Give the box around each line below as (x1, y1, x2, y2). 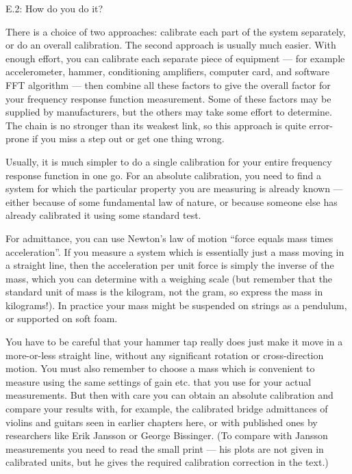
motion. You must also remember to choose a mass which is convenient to (5, 361, 315, 376)
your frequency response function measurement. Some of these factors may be (5, 91, 331, 105)
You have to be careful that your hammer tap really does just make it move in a (5, 334, 343, 349)
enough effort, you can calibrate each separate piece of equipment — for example (5, 51, 345, 65)
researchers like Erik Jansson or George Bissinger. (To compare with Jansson (5, 428, 328, 443)
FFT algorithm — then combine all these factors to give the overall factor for (5, 77, 331, 92)
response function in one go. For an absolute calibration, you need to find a (5, 168, 322, 182)
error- (309, 118, 333, 132)
